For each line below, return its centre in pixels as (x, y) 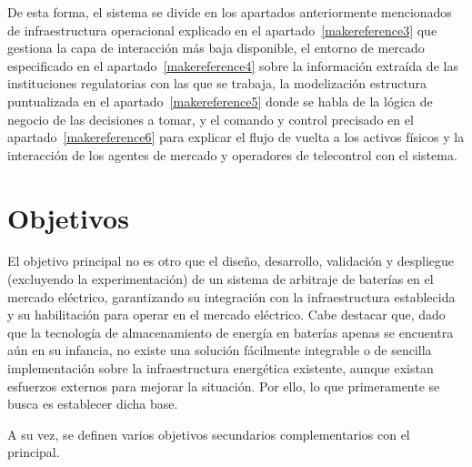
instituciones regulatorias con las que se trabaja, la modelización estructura (217, 83)
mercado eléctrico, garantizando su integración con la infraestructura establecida (231, 296)
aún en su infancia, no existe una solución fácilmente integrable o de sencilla (220, 350)
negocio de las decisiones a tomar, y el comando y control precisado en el (211, 119)
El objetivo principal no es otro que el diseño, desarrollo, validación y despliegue (231, 261)
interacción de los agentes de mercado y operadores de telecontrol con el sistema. (232, 154)
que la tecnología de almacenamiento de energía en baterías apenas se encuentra (231, 332)
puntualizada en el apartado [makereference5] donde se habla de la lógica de (220, 101)
